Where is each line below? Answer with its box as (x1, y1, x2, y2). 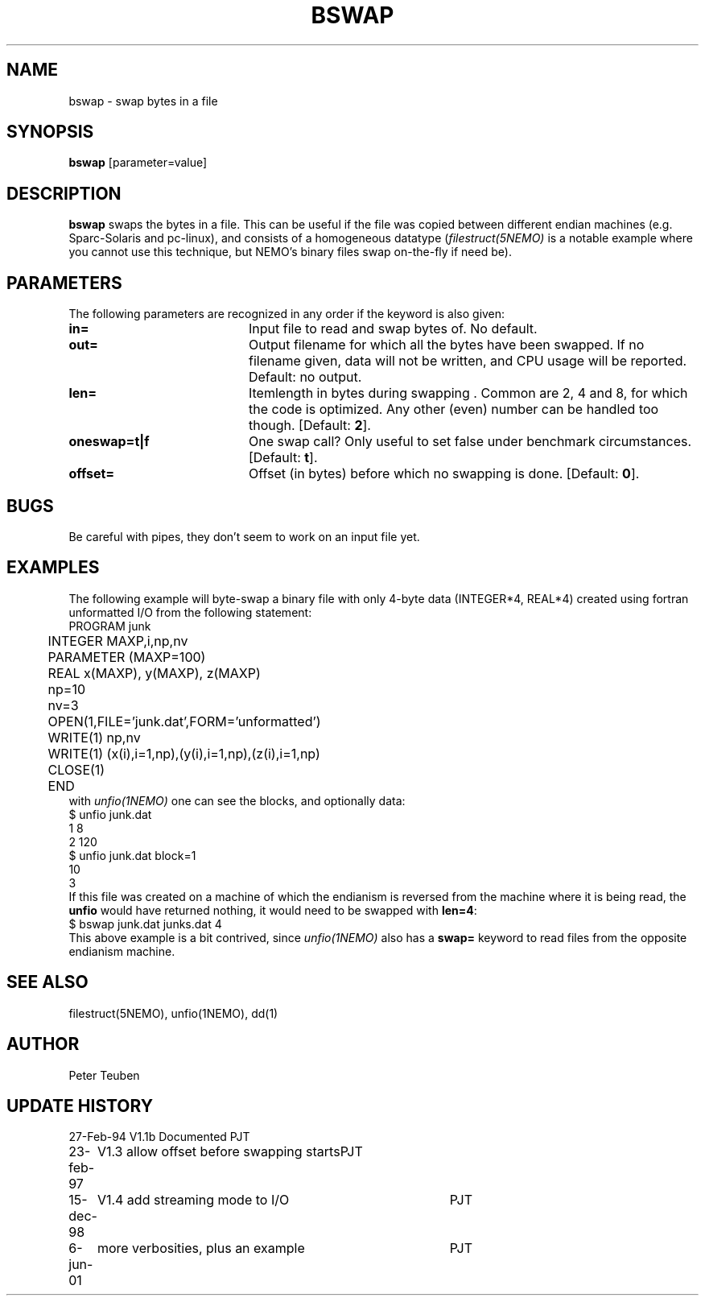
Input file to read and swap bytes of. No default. (248, 320, 538, 337)
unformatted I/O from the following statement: (68, 605, 312, 619)
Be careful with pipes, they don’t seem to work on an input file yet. (68, 529, 420, 544)
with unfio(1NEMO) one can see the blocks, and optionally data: (68, 793, 406, 808)
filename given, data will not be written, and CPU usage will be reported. (248, 353, 687, 370)
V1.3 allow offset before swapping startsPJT (97, 1143, 363, 1160)
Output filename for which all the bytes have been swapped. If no (248, 337, 645, 353)
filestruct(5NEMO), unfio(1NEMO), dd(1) (68, 1006, 278, 1020)
